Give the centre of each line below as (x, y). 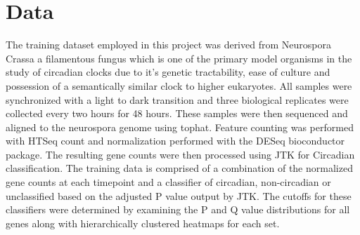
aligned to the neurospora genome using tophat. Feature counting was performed (180, 127)
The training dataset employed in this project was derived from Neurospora (168, 45)
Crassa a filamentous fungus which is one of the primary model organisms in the (179, 58)
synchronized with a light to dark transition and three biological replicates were (177, 99)
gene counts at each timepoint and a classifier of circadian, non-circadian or (168, 182)
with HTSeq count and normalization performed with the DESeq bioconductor (175, 141)
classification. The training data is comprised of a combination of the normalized (179, 168)
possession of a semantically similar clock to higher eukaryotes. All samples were (179, 85)
